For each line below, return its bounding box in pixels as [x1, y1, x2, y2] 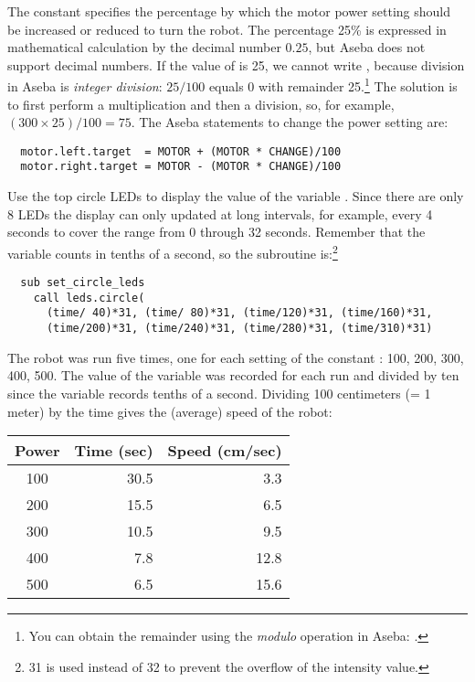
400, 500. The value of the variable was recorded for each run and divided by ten [7, 366, 459, 385]
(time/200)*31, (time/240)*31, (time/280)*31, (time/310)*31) [46, 322, 433, 336]
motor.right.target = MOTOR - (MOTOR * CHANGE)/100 [20, 160, 342, 174]
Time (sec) [74, 440, 153, 462]
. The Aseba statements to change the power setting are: [131, 112, 449, 132]
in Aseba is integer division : [7, 77, 163, 96]
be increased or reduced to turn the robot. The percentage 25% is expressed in [7, 19, 447, 38]
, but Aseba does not [308, 37, 426, 57]
